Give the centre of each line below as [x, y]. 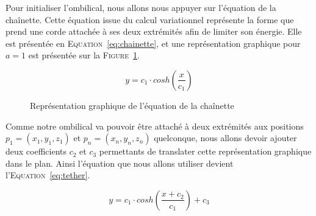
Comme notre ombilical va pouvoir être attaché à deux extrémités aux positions [155, 126]
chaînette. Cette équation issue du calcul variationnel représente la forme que [150, 19]
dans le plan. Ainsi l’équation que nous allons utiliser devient [120, 163]
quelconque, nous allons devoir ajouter [225, 138]
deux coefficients [36, 151]
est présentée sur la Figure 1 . [84, 55]
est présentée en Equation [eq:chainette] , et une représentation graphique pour [153, 43]
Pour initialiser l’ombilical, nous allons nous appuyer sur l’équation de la [141, 7]
